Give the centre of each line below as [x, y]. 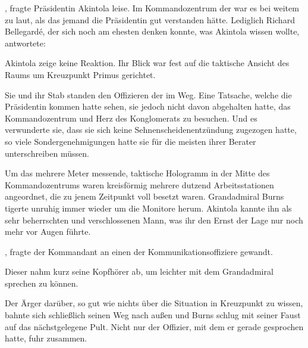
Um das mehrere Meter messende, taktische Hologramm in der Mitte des [137, 173]
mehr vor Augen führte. [48, 232]
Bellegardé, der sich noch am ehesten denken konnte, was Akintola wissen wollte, [152, 31]
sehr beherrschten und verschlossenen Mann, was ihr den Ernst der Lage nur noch [154, 220]
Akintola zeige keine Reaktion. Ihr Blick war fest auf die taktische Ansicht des [147, 63]
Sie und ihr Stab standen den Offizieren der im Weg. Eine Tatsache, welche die [148, 94]
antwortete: [25, 43]
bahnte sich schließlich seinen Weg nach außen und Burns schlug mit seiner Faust [153, 315]
